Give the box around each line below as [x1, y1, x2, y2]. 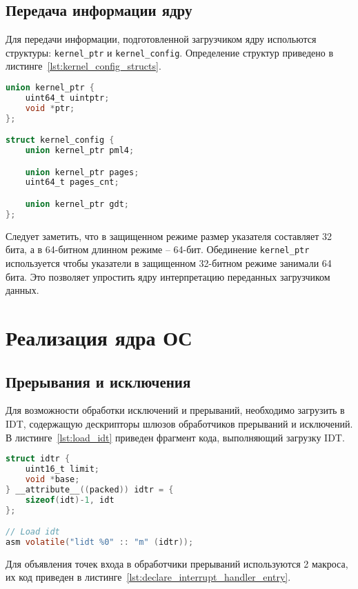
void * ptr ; [25, 103, 75, 113]
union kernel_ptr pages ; [25, 167, 139, 177]
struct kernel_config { [6, 135, 115, 146]
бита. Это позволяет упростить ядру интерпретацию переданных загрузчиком [6, 269, 330, 283]
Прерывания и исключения [6, 370, 191, 392]
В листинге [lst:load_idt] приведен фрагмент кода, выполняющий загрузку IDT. [6, 430, 345, 444]
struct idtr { [6, 454, 70, 464]
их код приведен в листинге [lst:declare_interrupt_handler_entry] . [6, 570, 291, 584]
